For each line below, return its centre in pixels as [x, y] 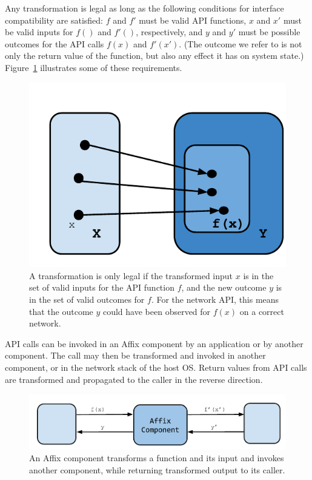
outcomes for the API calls [55, 43]
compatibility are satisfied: [54, 20]
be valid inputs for [39, 32]
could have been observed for [157, 311]
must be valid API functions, [193, 20]
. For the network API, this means [215, 299]
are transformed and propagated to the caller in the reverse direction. [134, 379]
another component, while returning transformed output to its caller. [157, 470]
